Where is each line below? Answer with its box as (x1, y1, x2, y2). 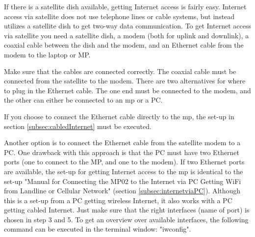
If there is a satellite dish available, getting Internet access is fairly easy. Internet (4, 1, 247, 11)
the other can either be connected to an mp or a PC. (4, 95, 163, 105)
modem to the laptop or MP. (4, 49, 91, 59)
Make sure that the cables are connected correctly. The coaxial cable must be (4, 66, 236, 76)
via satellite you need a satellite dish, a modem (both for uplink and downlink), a (4, 30, 249, 40)
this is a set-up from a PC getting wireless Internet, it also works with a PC (4, 195, 232, 205)
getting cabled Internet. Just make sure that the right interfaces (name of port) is (4, 205, 250, 215)
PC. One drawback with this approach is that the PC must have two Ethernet (4, 147, 240, 157)
